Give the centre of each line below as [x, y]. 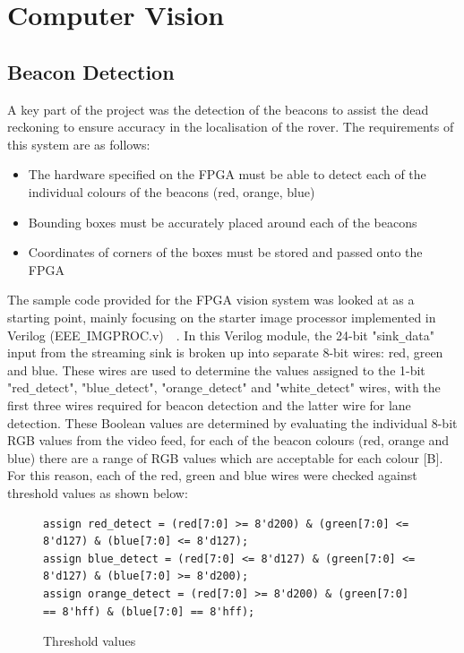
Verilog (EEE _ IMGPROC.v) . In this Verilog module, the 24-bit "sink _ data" [221, 335]
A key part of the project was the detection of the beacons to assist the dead [218, 109]
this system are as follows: [79, 144]
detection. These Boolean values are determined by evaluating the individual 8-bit [232, 422]
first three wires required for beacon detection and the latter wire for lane [209, 405]
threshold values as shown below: [98, 492]
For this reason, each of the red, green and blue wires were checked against [212, 475]
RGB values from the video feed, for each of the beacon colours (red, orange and [228, 440]
